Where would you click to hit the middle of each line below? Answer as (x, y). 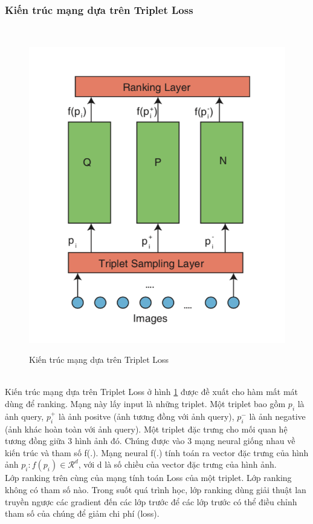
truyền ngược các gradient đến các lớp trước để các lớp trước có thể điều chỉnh (151, 501)
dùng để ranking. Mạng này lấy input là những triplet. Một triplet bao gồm (145, 404)
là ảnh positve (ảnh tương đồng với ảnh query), (147, 416)
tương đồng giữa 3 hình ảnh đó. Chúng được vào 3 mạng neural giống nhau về (150, 441)
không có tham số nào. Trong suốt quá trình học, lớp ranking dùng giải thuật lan (156, 490)
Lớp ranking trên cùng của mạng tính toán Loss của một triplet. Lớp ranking (148, 478)
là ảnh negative (277, 416)
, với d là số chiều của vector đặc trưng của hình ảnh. (177, 464)
